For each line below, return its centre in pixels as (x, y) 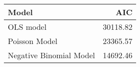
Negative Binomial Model (52, 55)
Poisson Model (33, 41)
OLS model (27, 27)
